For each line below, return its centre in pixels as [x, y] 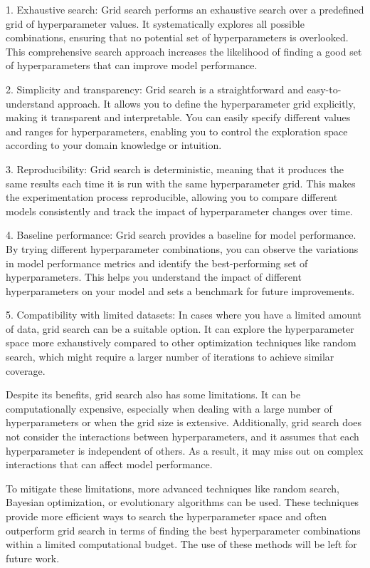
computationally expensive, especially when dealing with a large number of [169, 408]
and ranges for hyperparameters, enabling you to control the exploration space [177, 131]
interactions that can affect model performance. [109, 464]
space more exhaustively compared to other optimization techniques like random [181, 342]
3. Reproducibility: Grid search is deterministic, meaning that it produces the [175, 169]
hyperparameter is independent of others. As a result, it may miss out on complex [185, 450]
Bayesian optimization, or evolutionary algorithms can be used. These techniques [183, 502]
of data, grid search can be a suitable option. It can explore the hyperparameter [180, 328]
